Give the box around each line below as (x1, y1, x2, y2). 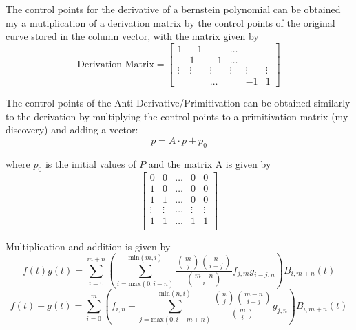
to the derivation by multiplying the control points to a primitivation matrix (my (6, 109, 348, 123)
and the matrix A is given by (148, 156, 271, 170)
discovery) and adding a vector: (6, 122, 138, 137)
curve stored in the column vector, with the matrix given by (6, 29, 259, 43)
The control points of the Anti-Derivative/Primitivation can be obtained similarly (6, 95, 350, 109)
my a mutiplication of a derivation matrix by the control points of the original (6, 15, 335, 30)
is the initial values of (45, 156, 136, 170)
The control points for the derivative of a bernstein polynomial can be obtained (6, 2, 341, 16)
